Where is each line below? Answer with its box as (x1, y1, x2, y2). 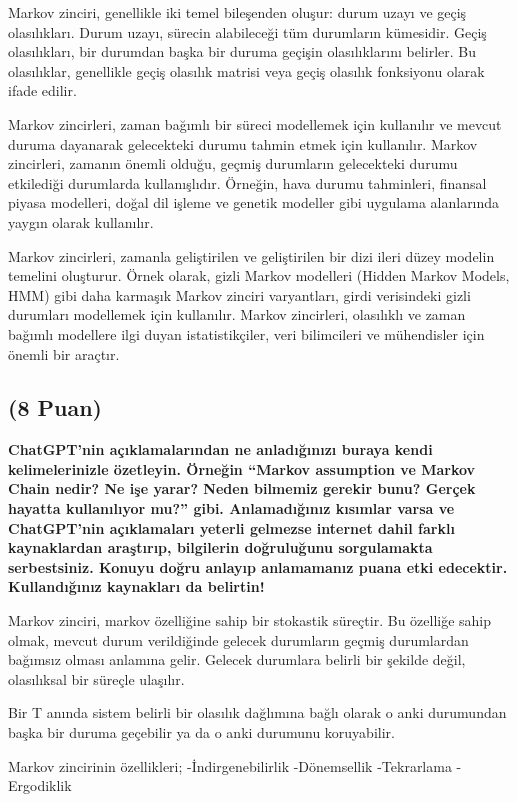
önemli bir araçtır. (8, 343, 120, 364)
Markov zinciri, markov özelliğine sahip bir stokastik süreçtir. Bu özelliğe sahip (8, 610, 492, 631)
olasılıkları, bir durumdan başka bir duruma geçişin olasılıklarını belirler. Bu (8, 41, 476, 62)
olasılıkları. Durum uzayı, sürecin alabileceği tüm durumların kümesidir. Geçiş (8, 21, 487, 42)
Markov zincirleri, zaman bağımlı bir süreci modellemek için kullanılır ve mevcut (8, 113, 502, 134)
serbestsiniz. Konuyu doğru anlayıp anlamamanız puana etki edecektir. (8, 556, 508, 577)
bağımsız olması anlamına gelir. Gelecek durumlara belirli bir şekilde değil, (8, 649, 466, 670)
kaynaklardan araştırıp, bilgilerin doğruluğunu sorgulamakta (8, 537, 433, 558)
